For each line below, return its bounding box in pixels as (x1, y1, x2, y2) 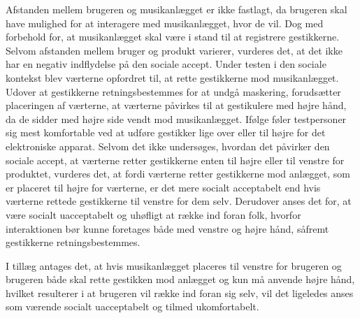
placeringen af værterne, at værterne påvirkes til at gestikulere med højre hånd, (6, 98, 347, 113)
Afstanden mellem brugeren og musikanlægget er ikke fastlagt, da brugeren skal (6, 2, 347, 16)
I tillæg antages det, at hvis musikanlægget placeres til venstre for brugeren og (6, 258, 342, 273)
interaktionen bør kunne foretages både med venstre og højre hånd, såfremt (6, 221, 329, 236)
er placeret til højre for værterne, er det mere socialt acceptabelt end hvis (6, 180, 321, 194)
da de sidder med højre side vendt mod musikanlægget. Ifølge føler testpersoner (6, 111, 347, 126)
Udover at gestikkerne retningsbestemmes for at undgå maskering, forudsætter (6, 84, 341, 99)
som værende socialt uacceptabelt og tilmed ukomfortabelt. (6, 299, 259, 314)
